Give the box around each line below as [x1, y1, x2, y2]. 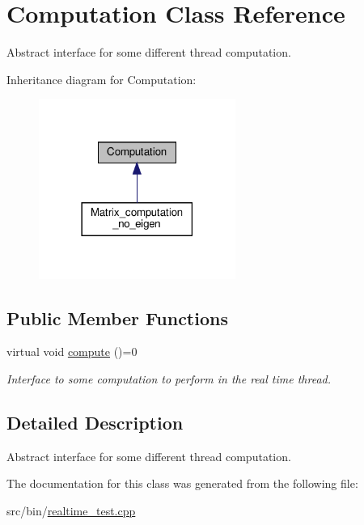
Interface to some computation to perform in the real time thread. [6, 370, 331, 387]
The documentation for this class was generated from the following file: [6, 475, 358, 492]
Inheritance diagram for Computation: [6, 70, 197, 87]
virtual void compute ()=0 [6, 343, 138, 360]
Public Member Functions [6, 305, 228, 330]
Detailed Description [6, 409, 184, 434]
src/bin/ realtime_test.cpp [6, 502, 136, 519]
